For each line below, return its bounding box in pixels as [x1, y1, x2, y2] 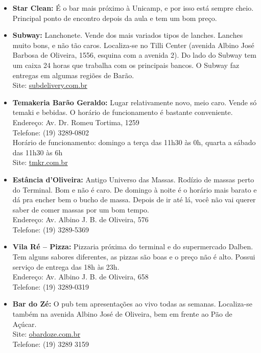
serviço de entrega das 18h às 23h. [12, 261, 120, 272]
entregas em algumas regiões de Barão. [12, 69, 134, 80]
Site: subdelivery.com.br [12, 80, 87, 90]
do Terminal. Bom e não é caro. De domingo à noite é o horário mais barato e [12, 184, 257, 195]
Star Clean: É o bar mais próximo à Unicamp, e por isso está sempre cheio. [12, 3, 254, 13]
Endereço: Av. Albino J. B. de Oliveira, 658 [12, 271, 149, 282]
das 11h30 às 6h [12, 147, 63, 157]
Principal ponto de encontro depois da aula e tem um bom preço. [12, 12, 217, 23]
